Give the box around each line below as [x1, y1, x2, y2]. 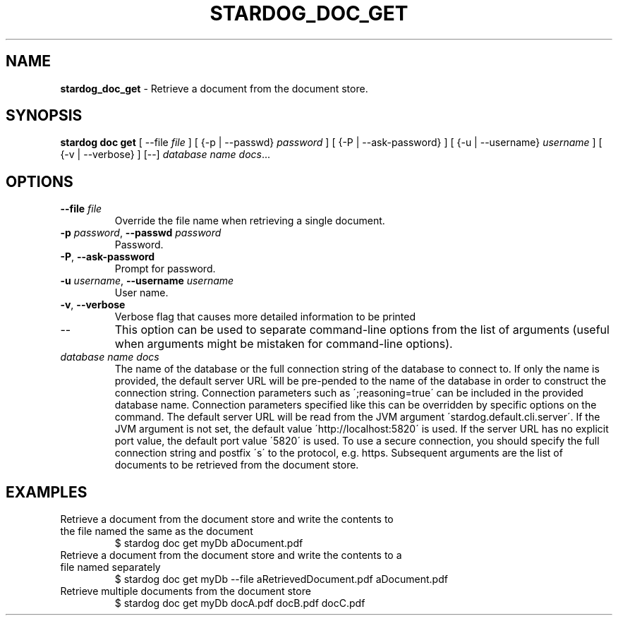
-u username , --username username [60, 275, 234, 287]
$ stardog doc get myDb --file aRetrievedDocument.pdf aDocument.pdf [114, 573, 448, 586]
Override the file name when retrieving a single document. [114, 215, 385, 227]
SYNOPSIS [6, 107, 83, 125]
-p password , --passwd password [60, 227, 222, 239]
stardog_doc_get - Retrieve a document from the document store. [60, 82, 368, 95]
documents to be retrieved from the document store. [114, 459, 359, 471]
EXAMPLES [6, 483, 87, 501]
